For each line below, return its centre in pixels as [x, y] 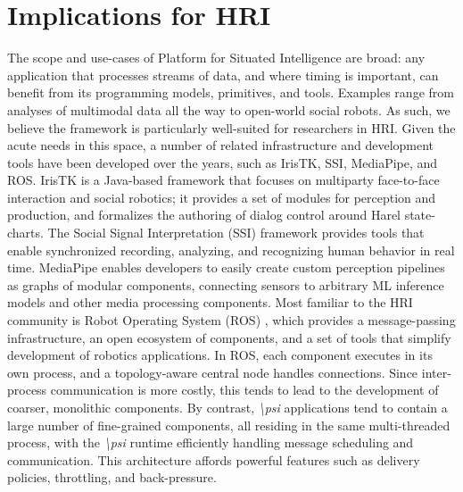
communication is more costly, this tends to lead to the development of [244, 390]
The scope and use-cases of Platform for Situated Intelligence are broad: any [216, 58]
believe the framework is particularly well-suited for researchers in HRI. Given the [231, 127]
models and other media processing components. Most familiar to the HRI [210, 302]
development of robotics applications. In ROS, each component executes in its [220, 355]
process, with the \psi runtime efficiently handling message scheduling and [211, 442]
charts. [25, 233]
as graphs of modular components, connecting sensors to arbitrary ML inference [226, 284]
